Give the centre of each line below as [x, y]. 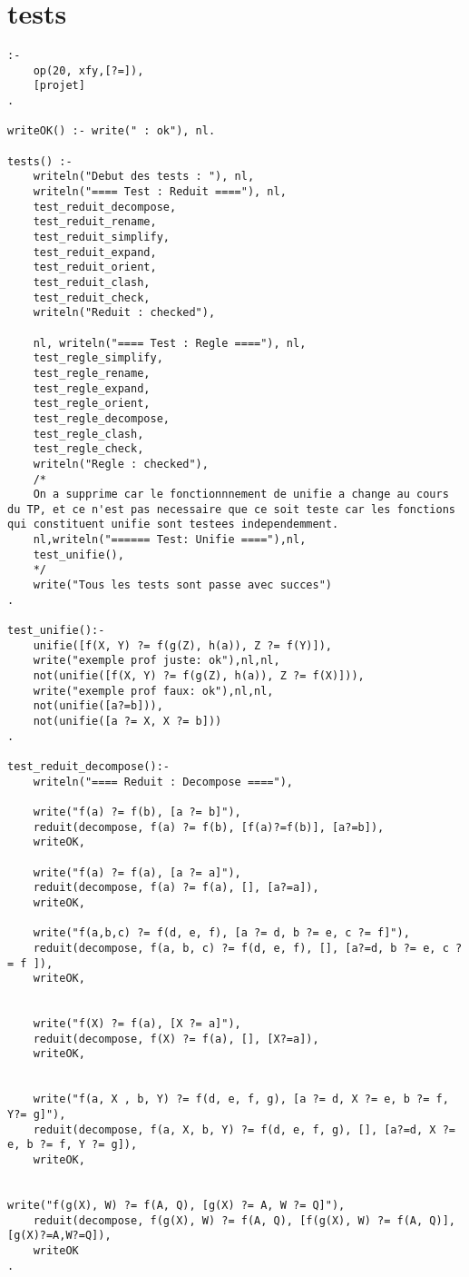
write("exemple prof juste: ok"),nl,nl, [156, 661]
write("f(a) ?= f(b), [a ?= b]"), [137, 812]
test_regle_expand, [92, 388]
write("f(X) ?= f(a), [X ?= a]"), [137, 1024]
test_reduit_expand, [95, 252]
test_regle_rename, [92, 373]
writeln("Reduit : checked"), [124, 313]
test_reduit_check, [92, 297]
